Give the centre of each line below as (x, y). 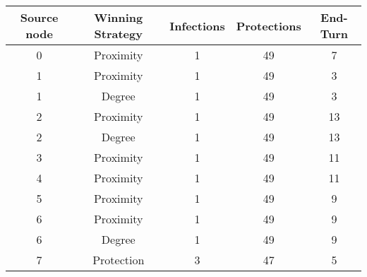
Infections (197, 25)
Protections (269, 25)
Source (39, 17)
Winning (119, 17)
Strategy (118, 34)
